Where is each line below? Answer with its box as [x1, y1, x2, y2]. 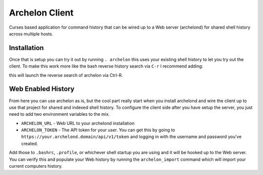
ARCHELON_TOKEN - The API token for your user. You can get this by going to [21, 127, 175, 133]
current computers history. [9, 163, 63, 169]
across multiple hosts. [9, 31, 54, 36]
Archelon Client [9, 7, 74, 18]
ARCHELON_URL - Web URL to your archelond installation [21, 120, 135, 126]
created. [21, 140, 38, 146]
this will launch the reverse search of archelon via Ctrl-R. [9, 72, 123, 78]
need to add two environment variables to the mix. [9, 111, 110, 117]
